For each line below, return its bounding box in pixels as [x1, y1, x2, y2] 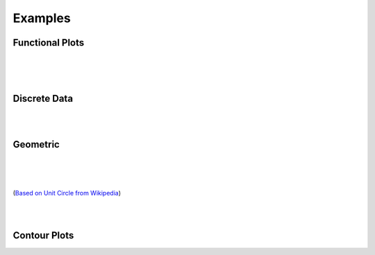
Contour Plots [12, 229, 74, 241]
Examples [12, 10, 71, 26]
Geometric [12, 139, 60, 150]
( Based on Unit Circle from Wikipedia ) [12, 189, 122, 197]
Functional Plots [12, 37, 85, 49]
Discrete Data [12, 92, 73, 104]
